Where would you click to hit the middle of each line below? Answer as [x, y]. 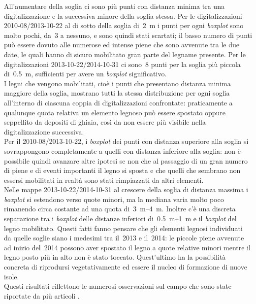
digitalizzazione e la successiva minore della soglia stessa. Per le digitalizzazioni [123, 16]
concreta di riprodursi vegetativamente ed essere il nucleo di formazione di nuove [126, 267]
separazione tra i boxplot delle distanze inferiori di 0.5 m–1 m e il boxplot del [120, 219]
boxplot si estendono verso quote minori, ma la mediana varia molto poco [114, 199]
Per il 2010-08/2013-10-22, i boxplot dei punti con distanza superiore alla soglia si [126, 141]
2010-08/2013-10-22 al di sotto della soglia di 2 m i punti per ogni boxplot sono [124, 25]
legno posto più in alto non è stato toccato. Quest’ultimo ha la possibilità [115, 257]
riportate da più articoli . [42, 295]
